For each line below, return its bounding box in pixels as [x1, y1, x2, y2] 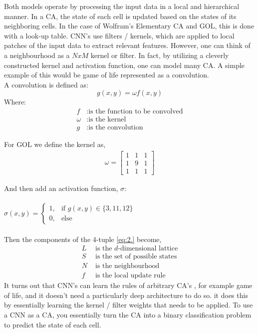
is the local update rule [95, 272, 166, 279]
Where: [4, 96, 26, 107]
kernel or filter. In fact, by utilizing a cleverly [90, 49, 229, 60]
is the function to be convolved [88, 107, 183, 115]
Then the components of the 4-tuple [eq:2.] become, [4, 233, 162, 244]
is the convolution [88, 124, 143, 131]
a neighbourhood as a [4, 49, 70, 60]
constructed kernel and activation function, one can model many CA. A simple [4, 59, 245, 70]
